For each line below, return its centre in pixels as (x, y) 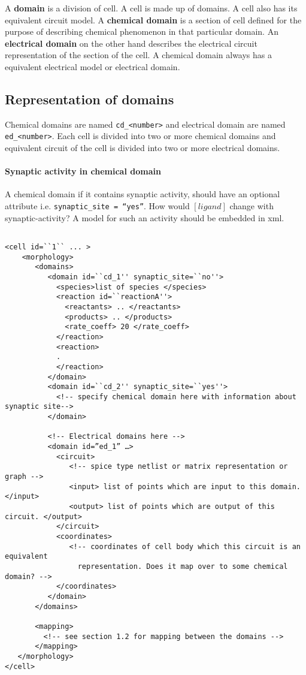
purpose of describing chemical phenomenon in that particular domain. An (142, 31)
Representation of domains (90, 99)
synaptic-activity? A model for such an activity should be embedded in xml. (145, 217)
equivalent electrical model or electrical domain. (93, 66)
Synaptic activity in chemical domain (83, 171)
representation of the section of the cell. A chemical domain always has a (138, 55)
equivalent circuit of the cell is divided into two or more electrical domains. (143, 148)
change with (252, 206)
